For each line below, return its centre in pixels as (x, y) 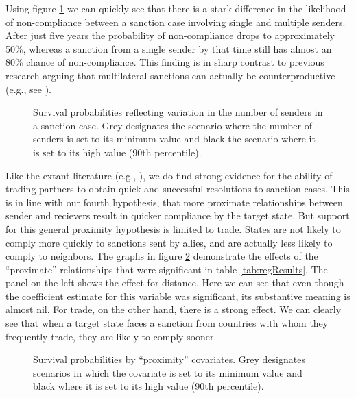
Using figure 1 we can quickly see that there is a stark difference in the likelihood (176, 8)
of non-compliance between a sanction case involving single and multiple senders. (176, 22)
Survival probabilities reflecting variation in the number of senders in (178, 112)
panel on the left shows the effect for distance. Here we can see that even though (175, 283)
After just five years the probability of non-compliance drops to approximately (170, 35)
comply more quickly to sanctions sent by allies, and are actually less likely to (169, 242)
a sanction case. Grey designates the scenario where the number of (173, 125)
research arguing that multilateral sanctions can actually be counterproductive (170, 75)
